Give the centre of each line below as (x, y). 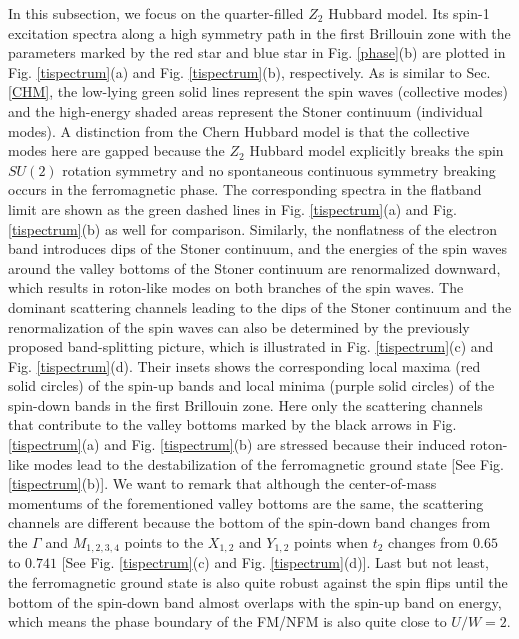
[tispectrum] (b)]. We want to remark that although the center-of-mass (222, 483)
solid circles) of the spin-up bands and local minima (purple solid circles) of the (251, 385)
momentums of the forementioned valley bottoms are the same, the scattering (246, 502)
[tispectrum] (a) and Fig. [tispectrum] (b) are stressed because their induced (237, 444)
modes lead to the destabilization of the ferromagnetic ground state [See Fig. (268, 463)
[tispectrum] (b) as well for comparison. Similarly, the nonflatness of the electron (253, 228)
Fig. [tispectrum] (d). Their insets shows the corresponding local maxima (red (244, 365)
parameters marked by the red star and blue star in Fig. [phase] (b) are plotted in (257, 52)
